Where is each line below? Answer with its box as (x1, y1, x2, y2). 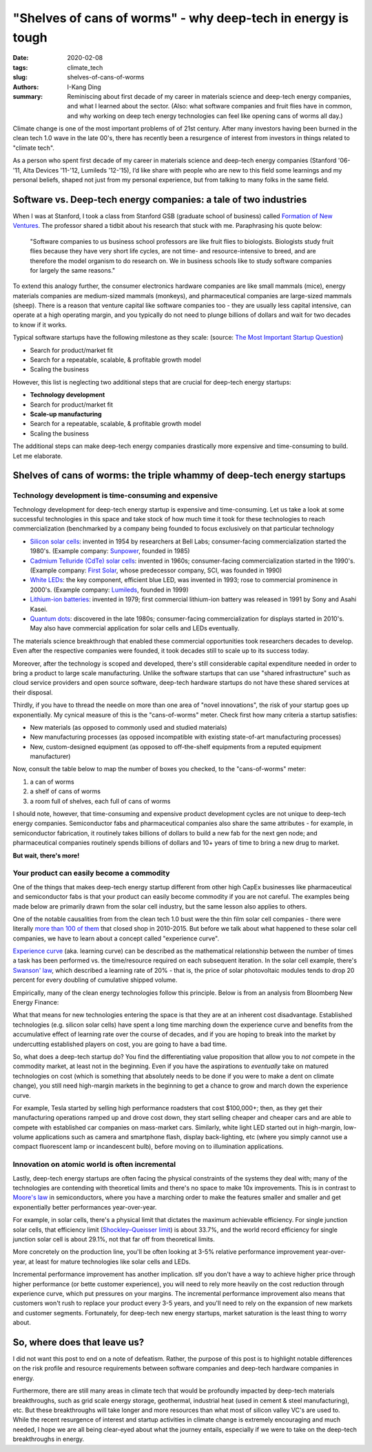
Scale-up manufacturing (30, 409, 103, 418)
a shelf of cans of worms (30, 787, 101, 795)
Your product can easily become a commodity (12, 869, 170, 878)
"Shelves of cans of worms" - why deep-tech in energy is (12, 10, 349, 26)
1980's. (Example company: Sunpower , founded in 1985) (30, 547, 190, 555)
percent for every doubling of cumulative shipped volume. (12, 976, 178, 984)
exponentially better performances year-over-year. (12, 1203, 157, 1211)
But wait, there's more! (12, 851, 80, 860)
